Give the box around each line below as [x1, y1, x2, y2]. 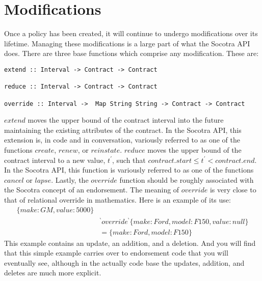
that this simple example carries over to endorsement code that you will [4, 247, 228, 258]
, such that [112, 154, 146, 165]
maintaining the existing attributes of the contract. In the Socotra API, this [4, 124, 242, 135]
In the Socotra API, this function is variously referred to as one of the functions [4, 164, 254, 175]
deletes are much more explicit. [4, 267, 101, 278]
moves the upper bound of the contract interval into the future [28, 115, 224, 125]
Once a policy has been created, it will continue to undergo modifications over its [4, 28, 258, 39]
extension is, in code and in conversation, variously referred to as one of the [4, 134, 240, 145]
